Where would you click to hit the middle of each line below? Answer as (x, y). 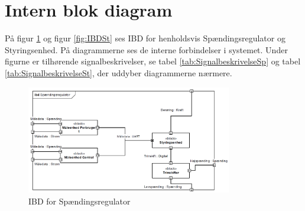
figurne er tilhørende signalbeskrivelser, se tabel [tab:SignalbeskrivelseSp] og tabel (153, 61)
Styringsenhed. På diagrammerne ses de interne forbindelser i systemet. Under (146, 49)
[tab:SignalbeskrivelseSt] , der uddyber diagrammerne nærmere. (119, 72)
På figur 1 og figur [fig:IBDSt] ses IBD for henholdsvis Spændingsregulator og (145, 38)
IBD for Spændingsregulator (80, 201)
